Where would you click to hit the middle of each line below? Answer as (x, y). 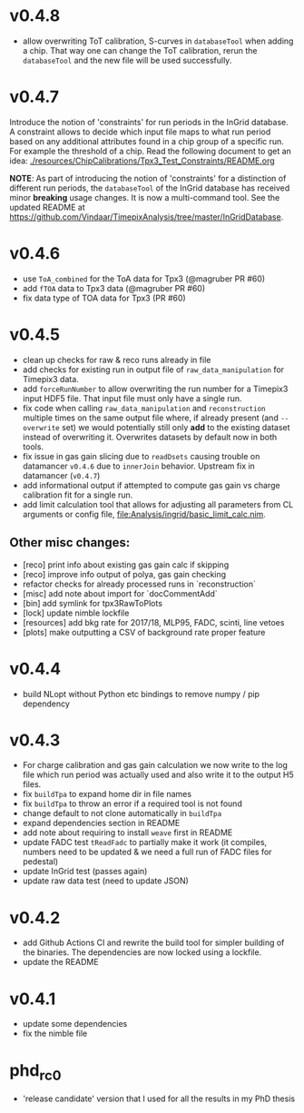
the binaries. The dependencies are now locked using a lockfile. (142, 952)
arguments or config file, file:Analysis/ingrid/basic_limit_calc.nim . (144, 514)
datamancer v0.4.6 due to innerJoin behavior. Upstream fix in (139, 466)
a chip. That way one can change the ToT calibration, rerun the (140, 50)
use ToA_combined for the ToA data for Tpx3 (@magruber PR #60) (144, 279)
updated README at (48, 207)
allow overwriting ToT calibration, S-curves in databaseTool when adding (158, 41)
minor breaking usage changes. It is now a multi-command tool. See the (145, 197)
